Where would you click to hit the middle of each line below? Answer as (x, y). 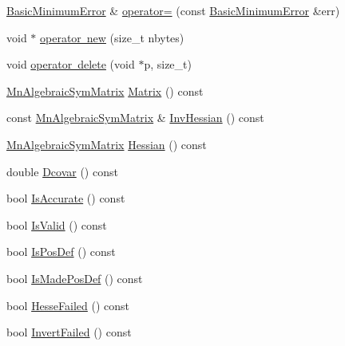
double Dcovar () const (62, 171)
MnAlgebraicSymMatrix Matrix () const (105, 90)
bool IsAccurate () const (66, 198)
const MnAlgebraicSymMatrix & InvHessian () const (135, 118)
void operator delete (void (71, 64)
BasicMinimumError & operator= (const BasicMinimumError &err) (173, 10)
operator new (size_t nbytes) (112, 37)
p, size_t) (168, 64)
